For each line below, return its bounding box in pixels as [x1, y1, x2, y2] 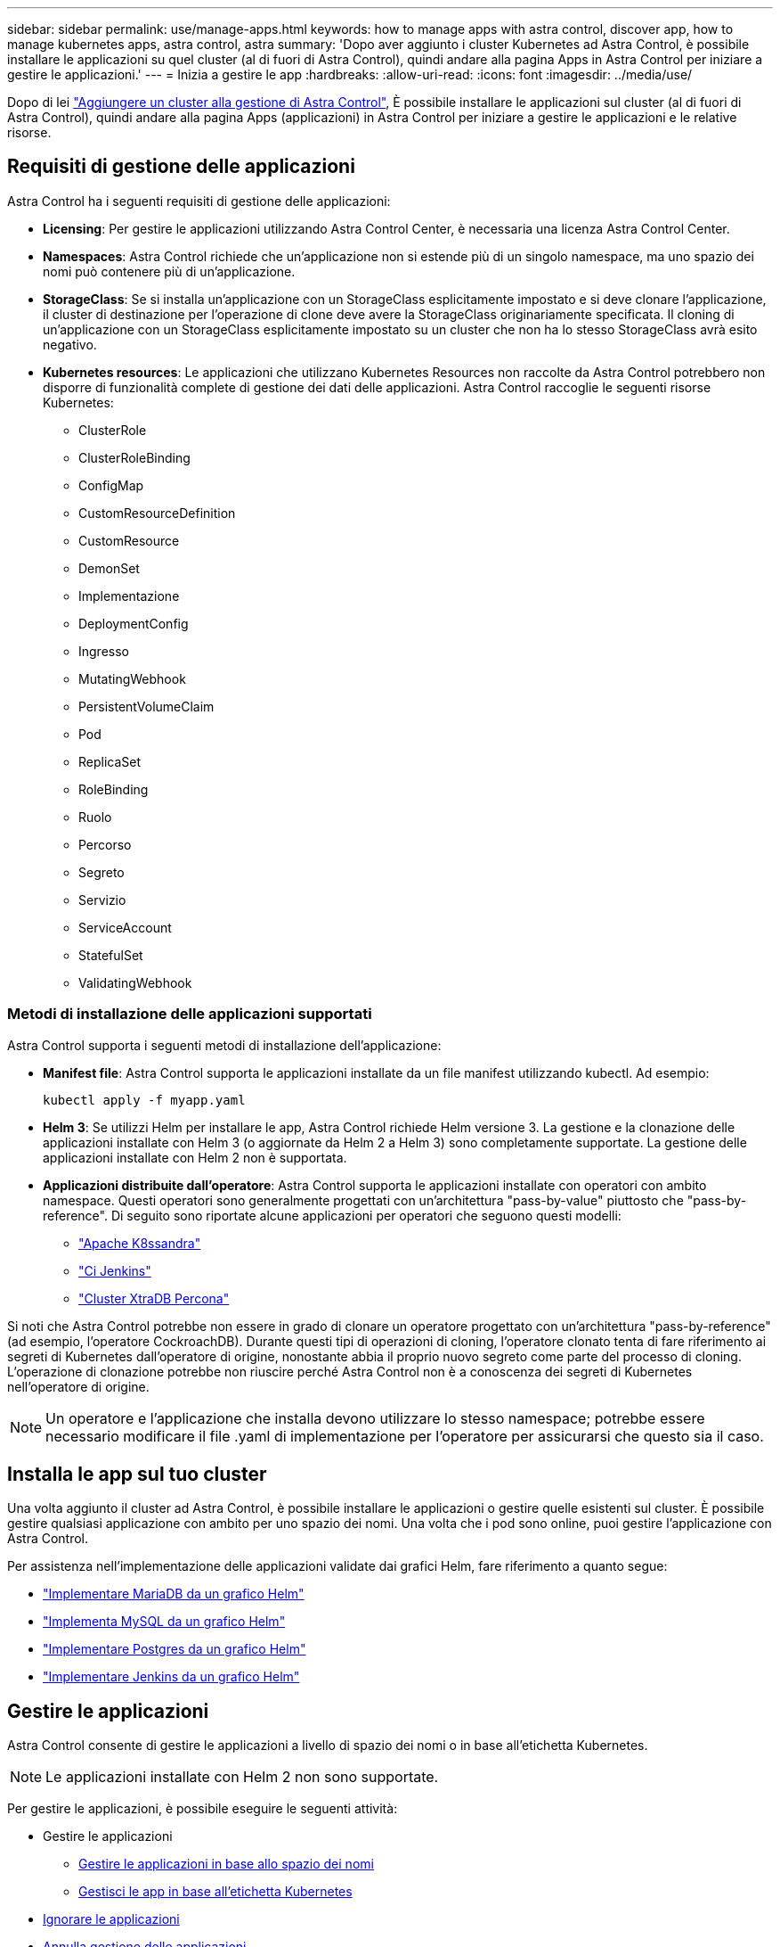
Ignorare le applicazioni [43, 1911, 180, 1927]
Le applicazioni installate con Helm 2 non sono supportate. [45, 1768, 439, 1787]
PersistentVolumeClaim [78, 698, 215, 714]
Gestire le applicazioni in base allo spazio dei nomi [78, 1856, 374, 1872]
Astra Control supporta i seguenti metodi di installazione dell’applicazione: [7, 1037, 442, 1053]
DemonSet [78, 560, 140, 576]
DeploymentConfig [78, 615, 189, 631]
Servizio [78, 891, 126, 908]
